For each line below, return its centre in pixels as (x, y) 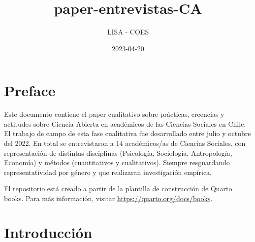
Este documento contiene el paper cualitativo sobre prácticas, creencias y (114, 114)
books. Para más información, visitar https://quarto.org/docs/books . (108, 198)
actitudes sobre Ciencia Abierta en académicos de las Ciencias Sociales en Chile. (125, 123)
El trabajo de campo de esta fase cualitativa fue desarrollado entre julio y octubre (127, 133)
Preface (30, 90)
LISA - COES (128, 32)
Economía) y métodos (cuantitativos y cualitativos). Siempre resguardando (117, 162)
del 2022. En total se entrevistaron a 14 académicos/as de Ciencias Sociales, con (125, 143)
